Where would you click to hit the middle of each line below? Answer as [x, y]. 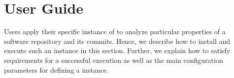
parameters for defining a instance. [56, 69]
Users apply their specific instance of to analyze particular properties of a [115, 31]
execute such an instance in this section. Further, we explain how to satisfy [117, 50]
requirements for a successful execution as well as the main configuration [114, 60]
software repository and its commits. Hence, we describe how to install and [117, 41]
